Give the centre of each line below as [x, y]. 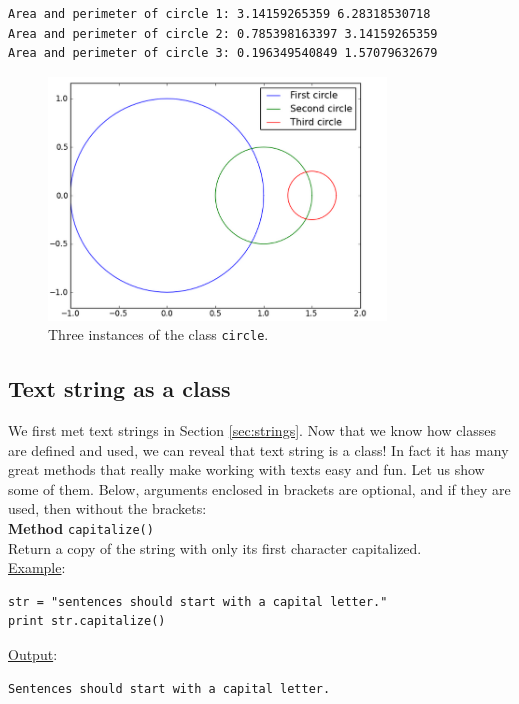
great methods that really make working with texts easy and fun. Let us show [246, 469]
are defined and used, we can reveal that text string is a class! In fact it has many [258, 449]
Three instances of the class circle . [158, 334]
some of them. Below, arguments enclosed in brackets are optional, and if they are [259, 488]
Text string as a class [119, 388]
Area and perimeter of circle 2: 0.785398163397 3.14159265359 [223, 33]
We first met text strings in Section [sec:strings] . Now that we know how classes [252, 429]
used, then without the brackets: [107, 508]
